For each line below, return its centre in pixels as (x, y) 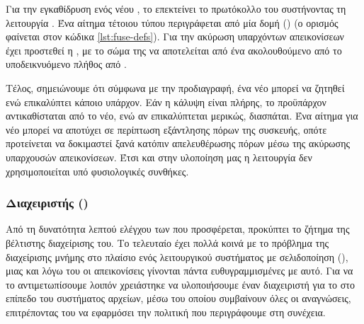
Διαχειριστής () (47, 203)
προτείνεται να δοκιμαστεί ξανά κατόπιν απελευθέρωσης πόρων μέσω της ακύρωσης (178, 143)
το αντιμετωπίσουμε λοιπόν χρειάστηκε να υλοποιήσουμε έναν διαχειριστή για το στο (180, 284)
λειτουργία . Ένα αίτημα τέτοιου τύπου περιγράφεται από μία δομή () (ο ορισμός (172, 22)
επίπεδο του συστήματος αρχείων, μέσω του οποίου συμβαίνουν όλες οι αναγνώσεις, (178, 298)
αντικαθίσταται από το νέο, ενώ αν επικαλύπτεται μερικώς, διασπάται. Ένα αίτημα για (182, 116)
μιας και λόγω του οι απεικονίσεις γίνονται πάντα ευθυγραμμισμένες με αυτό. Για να (180, 271)
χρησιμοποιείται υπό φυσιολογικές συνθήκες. (97, 171)
